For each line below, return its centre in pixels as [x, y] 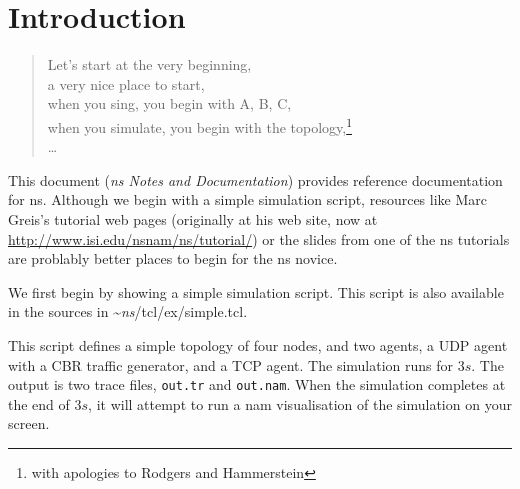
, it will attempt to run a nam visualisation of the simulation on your [300, 403]
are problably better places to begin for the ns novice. [173, 258]
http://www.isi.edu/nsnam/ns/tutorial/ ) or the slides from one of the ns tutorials [259, 238]
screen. [29, 423]
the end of [39, 403]
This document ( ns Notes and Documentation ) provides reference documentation [255, 179]
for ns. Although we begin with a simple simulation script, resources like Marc [247, 199]
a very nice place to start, [126, 83]
